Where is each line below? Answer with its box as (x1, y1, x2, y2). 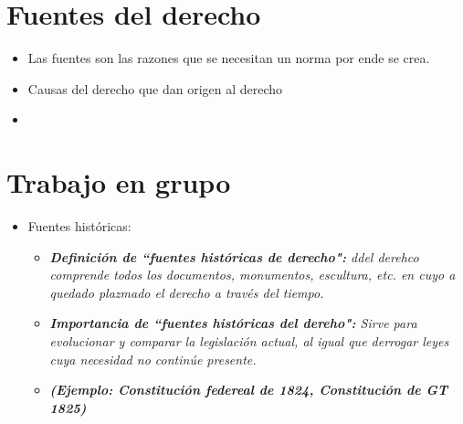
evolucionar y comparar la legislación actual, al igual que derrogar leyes (49, 332, 449, 350)
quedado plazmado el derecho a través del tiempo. (49, 282, 324, 302)
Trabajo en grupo (6, 164, 231, 201)
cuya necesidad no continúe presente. (49, 349, 257, 368)
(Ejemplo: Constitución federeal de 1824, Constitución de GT (49, 380, 448, 399)
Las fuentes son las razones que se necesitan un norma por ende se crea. (27, 48, 430, 68)
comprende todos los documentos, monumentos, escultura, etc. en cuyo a (49, 265, 456, 284)
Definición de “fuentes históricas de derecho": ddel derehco (49, 247, 419, 266)
